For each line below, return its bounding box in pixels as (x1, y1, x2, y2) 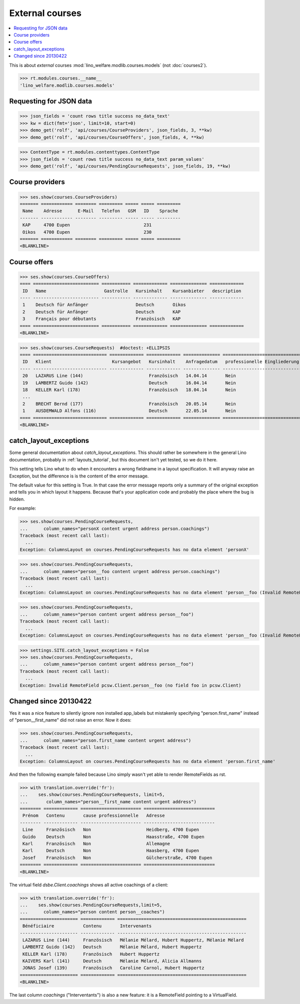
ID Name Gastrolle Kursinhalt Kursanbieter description (22, 288, 241, 294)
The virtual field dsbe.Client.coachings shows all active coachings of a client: (9, 881, 168, 888)
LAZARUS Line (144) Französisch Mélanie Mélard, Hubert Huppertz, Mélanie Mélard (22, 937, 244, 943)
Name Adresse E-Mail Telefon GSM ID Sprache (22, 208, 178, 214)
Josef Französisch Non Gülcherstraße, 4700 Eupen (22, 855, 212, 860)
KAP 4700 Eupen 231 (22, 222, 152, 228)
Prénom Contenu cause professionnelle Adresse (22, 813, 165, 818)
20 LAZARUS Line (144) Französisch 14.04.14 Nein (22, 373, 236, 379)
